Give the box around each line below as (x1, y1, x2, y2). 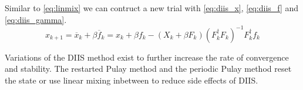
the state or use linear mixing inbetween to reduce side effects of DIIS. (5, 74, 258, 86)
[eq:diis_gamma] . (5, 13, 67, 25)
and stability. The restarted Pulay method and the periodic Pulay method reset (5, 62, 292, 75)
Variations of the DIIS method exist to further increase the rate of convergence (5, 51, 289, 63)
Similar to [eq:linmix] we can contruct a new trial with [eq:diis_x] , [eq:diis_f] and (5, 2, 299, 14)
